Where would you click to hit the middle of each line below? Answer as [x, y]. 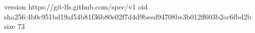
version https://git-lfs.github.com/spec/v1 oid [76, 6]
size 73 [15, 26]
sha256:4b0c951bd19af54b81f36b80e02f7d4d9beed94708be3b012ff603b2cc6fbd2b [128, 16]
